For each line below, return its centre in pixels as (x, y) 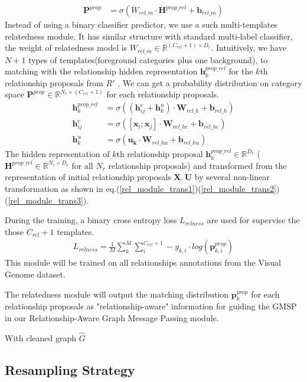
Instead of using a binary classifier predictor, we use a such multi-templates (141, 25)
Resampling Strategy (70, 369)
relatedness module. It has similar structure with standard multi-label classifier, (149, 36)
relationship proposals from (54, 82)
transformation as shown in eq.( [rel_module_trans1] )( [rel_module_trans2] (141, 188)
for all (82, 165)
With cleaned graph (41, 337)
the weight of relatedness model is (66, 48)
